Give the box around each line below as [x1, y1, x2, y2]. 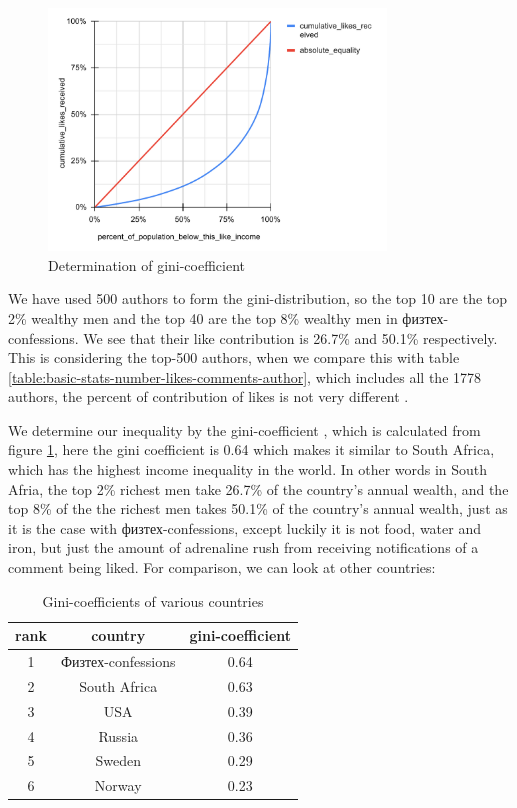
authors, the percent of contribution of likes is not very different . [8, 386, 409, 407]
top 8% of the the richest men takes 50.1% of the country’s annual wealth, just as [8, 498, 508, 519]
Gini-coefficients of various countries [42, 590, 264, 611]
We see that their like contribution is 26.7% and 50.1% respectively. [83, 327, 498, 348]
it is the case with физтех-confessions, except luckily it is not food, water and [8, 517, 481, 538]
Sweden [95, 750, 141, 771]
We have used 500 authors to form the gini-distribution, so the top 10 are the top [8, 288, 508, 309]
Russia [98, 725, 139, 746]
